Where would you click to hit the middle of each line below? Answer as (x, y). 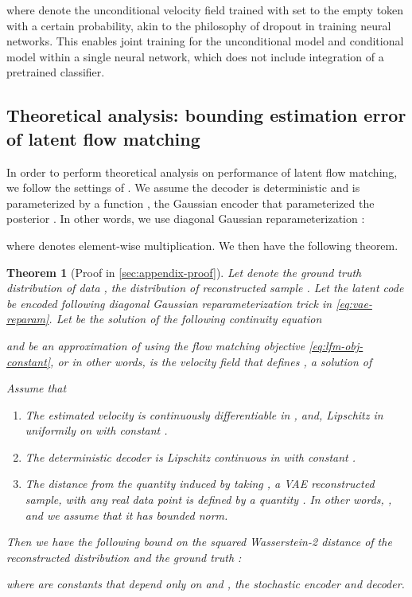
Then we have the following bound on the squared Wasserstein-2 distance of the (199, 542)
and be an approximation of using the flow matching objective (156, 345)
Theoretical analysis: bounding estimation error (206, 115)
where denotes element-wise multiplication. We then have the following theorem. (202, 245)
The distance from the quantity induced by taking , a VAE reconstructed (200, 484)
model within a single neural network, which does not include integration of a (195, 56)
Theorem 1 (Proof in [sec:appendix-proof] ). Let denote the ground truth (184, 272)
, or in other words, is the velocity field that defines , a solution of (211, 361)
